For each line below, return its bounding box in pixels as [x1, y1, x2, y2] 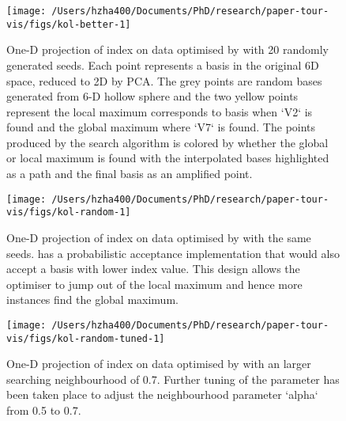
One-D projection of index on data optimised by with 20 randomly [6, 41, 329, 58]
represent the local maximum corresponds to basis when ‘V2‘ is [6, 103, 313, 119]
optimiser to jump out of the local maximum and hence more [6, 275, 303, 292]
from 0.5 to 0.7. [6, 402, 81, 419]
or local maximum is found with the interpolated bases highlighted [6, 150, 329, 166]
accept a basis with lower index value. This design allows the [6, 260, 300, 277]
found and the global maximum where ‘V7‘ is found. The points [6, 119, 316, 135]
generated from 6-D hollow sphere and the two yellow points [6, 88, 299, 104]
